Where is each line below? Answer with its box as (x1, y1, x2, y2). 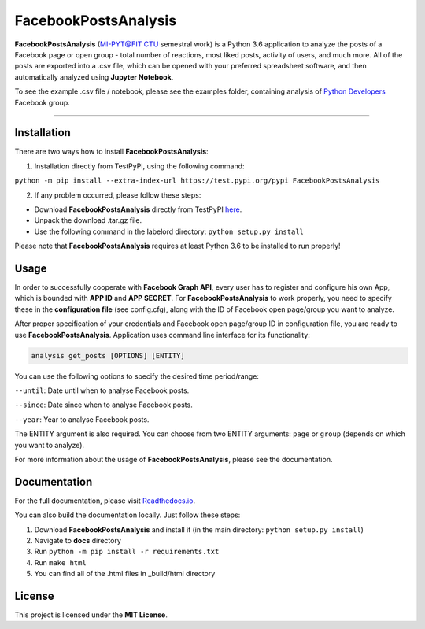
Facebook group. (14, 98, 70, 107)
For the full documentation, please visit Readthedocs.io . (14, 496, 196, 505)
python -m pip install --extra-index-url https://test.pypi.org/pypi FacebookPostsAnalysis (14, 176, 380, 185)
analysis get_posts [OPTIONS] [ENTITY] (31, 351, 185, 360)
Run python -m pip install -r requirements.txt (34, 547, 220, 557)
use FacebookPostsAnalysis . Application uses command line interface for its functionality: (14, 330, 310, 339)
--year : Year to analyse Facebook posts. (14, 414, 150, 424)
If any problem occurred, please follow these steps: (34, 190, 201, 200)
